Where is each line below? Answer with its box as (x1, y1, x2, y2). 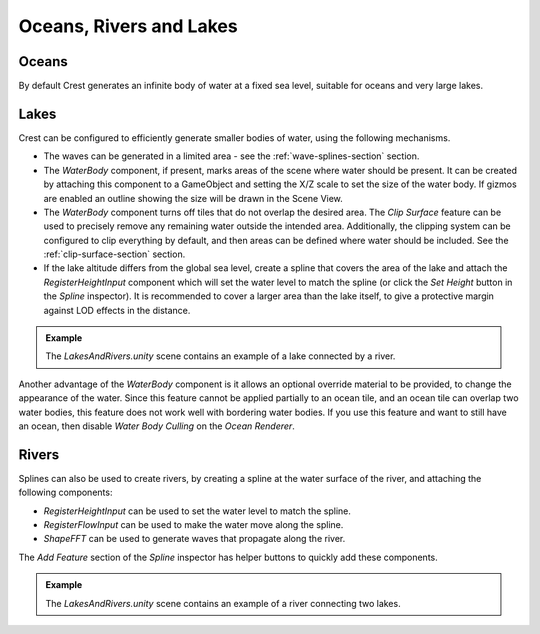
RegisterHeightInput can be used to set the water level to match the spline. (43, 505, 352, 517)
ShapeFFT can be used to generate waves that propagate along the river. (43, 533, 346, 545)
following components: (18, 486, 113, 499)
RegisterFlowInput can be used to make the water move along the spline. (43, 519, 344, 531)
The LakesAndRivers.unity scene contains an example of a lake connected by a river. (45, 350, 396, 362)
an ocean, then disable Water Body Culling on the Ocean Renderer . (18, 420, 295, 432)
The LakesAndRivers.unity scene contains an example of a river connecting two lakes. (45, 597, 401, 609)
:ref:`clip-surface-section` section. (43, 248, 186, 260)
